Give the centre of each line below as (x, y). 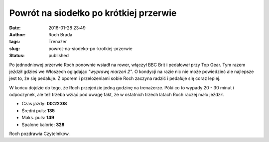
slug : (14, 48)
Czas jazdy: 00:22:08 (44, 104)
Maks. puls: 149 (38, 118)
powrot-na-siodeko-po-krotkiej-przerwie (91, 48)
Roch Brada (61, 34)
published (59, 56)
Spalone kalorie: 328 (43, 125)
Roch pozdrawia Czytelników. (39, 134)
